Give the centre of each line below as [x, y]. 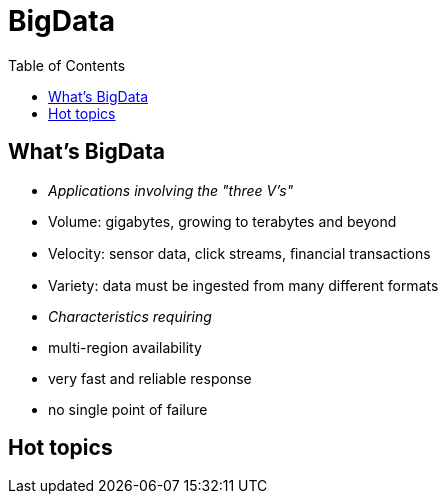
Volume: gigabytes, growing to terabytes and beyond [222, 221]
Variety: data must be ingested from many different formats [243, 285]
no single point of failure [128, 409]
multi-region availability [125, 347]
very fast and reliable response [150, 378]
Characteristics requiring [130, 316]
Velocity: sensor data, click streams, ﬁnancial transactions [239, 253]
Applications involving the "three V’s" [171, 190]
